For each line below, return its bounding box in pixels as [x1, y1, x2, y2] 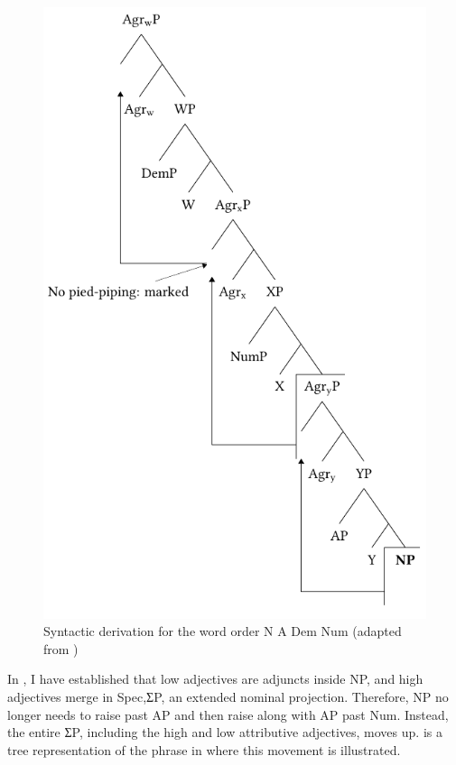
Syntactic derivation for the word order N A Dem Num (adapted [43, 622, 402, 641]
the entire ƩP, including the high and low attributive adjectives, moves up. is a [7, 723, 442, 742]
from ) [43, 639, 79, 658]
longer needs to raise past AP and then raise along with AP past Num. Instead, [7, 705, 449, 724]
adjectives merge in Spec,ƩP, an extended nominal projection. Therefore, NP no [7, 687, 449, 705]
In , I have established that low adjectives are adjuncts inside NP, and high [7, 669, 423, 688]
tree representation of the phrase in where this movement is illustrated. [7, 740, 401, 759]
